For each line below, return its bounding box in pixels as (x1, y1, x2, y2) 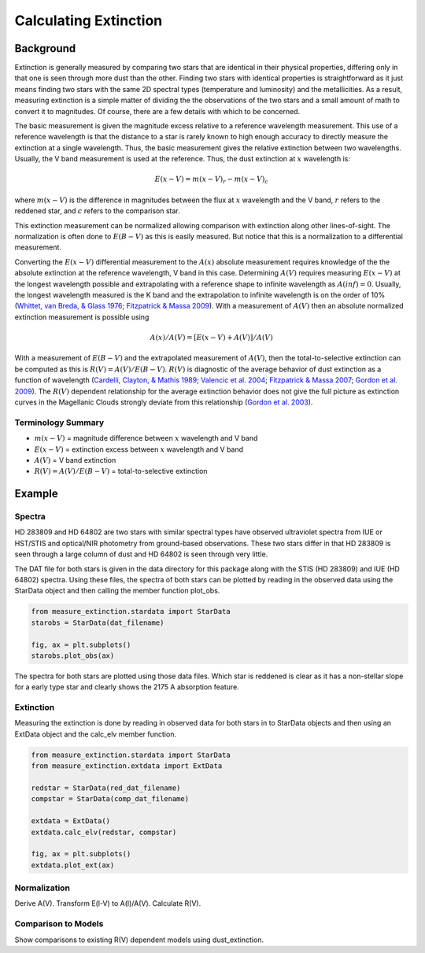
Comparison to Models (14, 918, 104, 929)
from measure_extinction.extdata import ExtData (31, 762, 223, 770)
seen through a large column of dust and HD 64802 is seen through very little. (14, 549, 268, 559)
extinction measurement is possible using (14, 312, 150, 322)
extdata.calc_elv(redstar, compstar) (31, 827, 177, 837)
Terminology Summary (14, 417, 105, 428)
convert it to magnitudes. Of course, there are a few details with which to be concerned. (14, 106, 301, 116)
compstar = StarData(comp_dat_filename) (31, 795, 189, 803)
